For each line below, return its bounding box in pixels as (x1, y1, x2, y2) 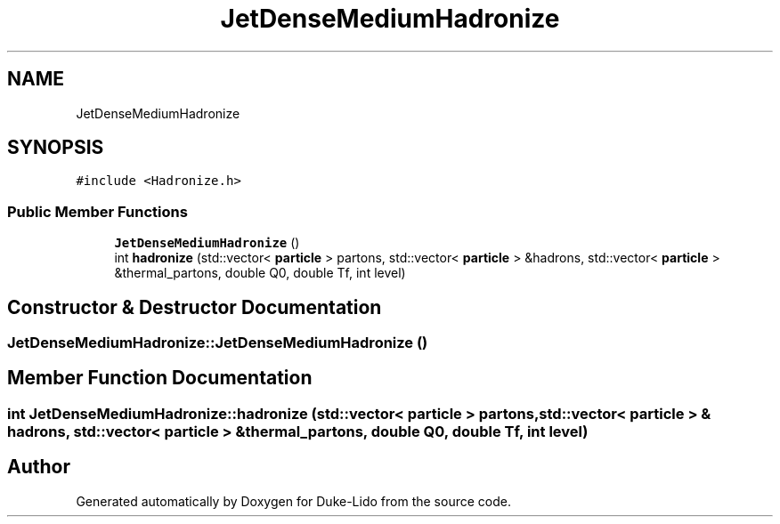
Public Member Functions (7, 202, 188, 221)
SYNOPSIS (7, 136, 104, 159)
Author (7, 455, 70, 479)
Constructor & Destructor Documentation (7, 295, 382, 318)
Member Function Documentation (7, 367, 313, 390)
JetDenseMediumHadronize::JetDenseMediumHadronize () (7, 334, 428, 352)
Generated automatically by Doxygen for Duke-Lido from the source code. (76, 493, 511, 509)
